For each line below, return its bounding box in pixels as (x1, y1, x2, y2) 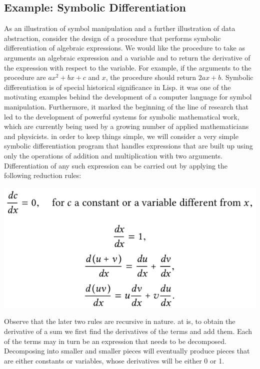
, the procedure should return (105, 72, 196, 82)
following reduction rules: (4, 170, 81, 180)
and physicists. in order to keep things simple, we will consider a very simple (4, 130, 238, 141)
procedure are (4, 72, 46, 82)
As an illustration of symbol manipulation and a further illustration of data (4, 23, 235, 33)
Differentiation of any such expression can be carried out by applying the (4, 160, 228, 170)
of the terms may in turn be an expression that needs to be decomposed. (4, 335, 226, 346)
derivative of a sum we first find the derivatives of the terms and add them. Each (4, 326, 252, 336)
